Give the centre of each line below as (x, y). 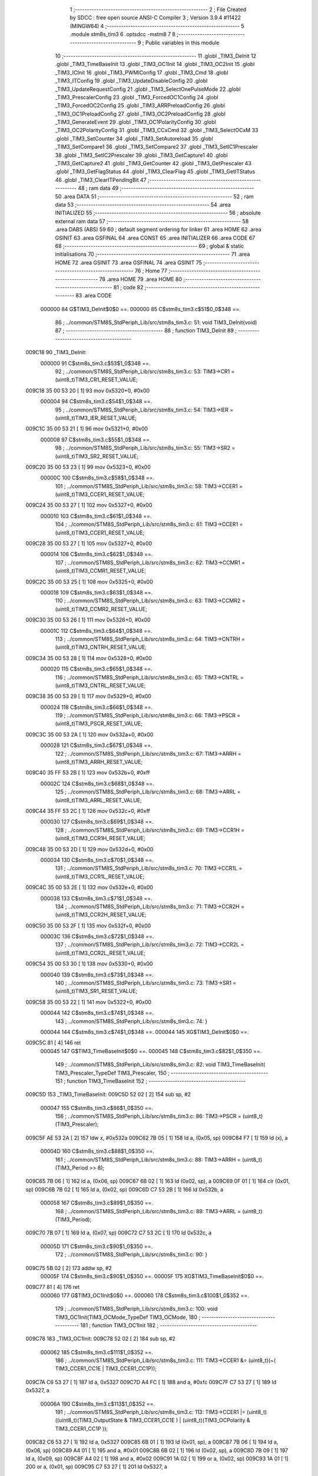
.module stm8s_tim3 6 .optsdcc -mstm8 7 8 (123, 34)
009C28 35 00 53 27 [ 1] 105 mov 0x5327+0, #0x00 (89, 544)
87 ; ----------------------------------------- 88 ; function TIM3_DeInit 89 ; (146, 331)
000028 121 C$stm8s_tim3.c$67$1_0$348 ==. (96, 745)
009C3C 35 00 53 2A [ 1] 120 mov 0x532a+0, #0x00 (90, 734)
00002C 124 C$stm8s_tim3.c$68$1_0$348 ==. (97, 783)
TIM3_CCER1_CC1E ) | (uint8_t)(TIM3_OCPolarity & (189, 1421)
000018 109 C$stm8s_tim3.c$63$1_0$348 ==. (97, 592)
